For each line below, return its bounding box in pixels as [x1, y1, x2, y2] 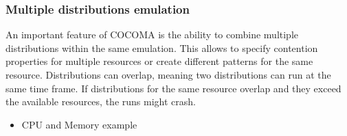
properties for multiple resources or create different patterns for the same [5, 54, 313, 68]
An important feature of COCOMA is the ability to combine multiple [5, 27, 299, 42]
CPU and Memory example [21, 117, 137, 131]
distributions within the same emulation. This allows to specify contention [5, 40, 318, 55]
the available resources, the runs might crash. [5, 94, 196, 109]
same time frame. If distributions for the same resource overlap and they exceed [5, 81, 342, 95]
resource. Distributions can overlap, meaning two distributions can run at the [5, 68, 331, 81]
